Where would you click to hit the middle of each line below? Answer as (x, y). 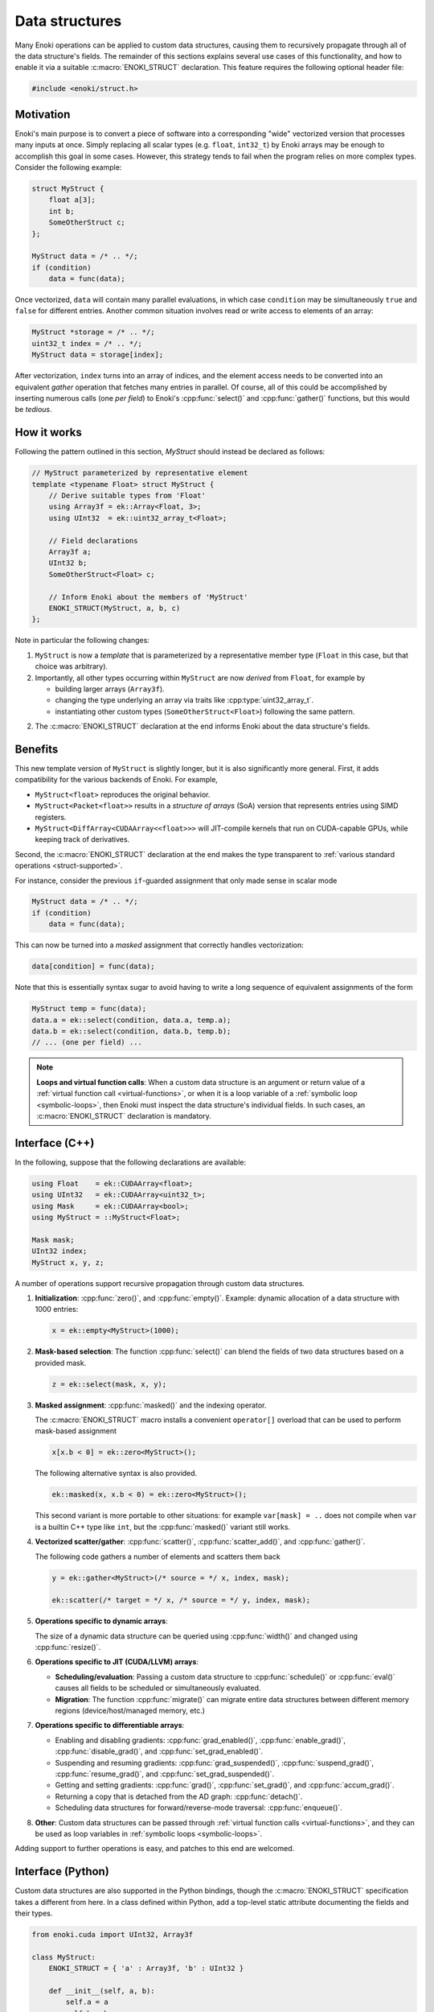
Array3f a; (70, 552)
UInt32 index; (59, 1251)
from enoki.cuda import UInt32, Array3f (112, 1934)
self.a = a (87, 2002)
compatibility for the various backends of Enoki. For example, (117, 780)
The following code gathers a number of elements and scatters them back (158, 1556)
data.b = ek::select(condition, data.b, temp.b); (131, 1031)
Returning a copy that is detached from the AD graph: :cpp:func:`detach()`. (179, 1796)
